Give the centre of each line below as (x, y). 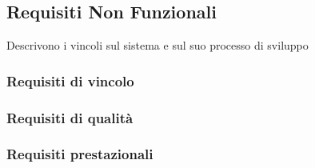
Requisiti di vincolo (70, 80)
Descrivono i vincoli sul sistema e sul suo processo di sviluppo (157, 45)
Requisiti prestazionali (80, 154)
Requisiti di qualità (70, 117)
